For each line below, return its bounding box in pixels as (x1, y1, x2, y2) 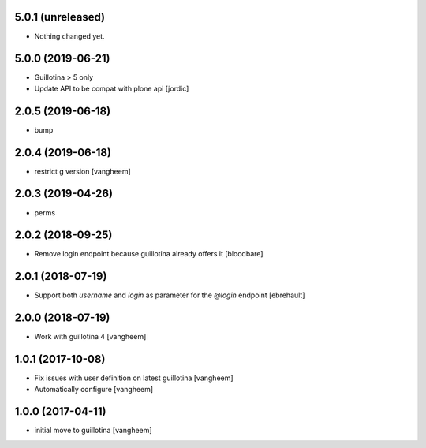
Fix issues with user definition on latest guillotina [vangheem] (34, 373, 234, 383)
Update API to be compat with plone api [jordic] (34, 84, 189, 93)
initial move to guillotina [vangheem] (34, 426, 153, 435)
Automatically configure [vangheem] (34, 384, 154, 394)
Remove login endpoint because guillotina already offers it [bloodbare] (34, 249, 263, 259)
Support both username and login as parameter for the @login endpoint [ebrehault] (34, 290, 305, 300)
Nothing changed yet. (34, 32, 106, 41)
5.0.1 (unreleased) (14, 10, 106, 24)
